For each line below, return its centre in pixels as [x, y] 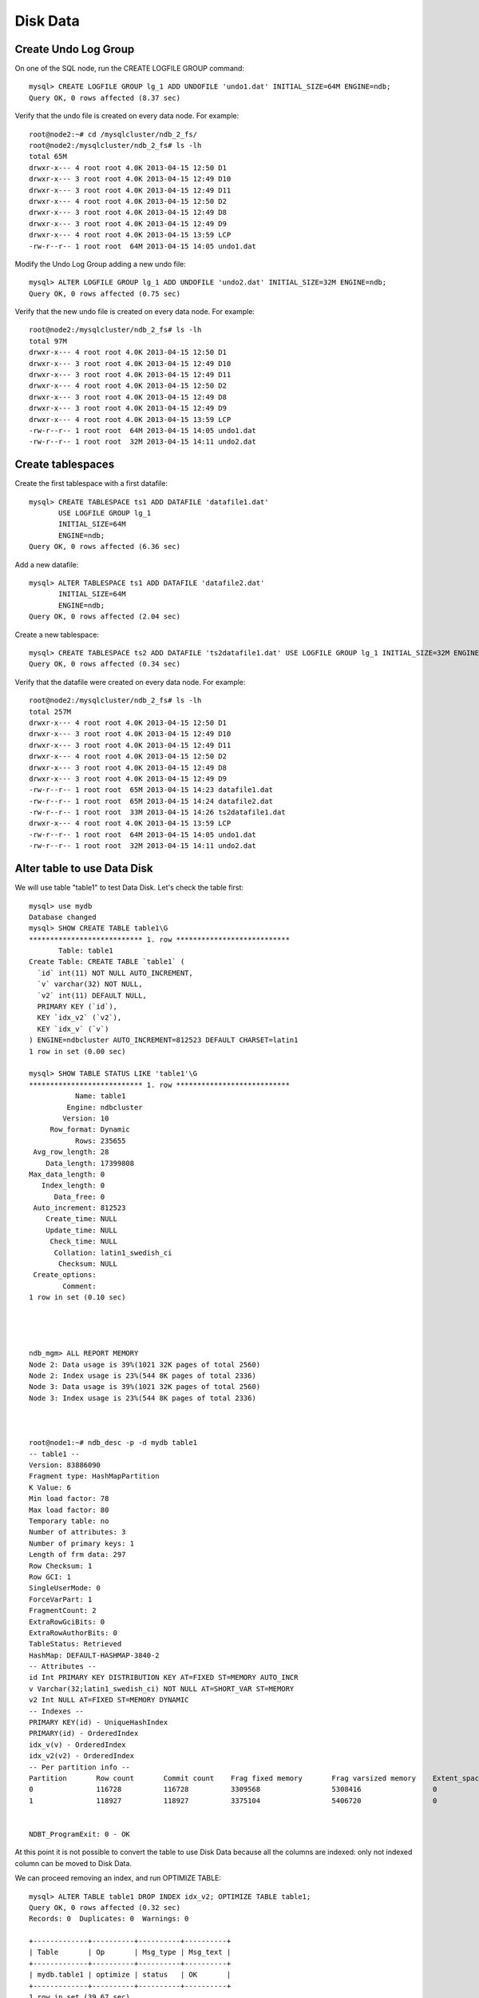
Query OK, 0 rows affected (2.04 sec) [105, 617]
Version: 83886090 [65, 1465]
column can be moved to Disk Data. [73, 1863]
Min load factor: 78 [69, 1499]
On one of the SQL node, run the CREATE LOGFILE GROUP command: [130, 69]
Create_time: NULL [81, 1219]
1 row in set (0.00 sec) [77, 1051]
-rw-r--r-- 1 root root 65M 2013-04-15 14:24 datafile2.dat [151, 801]
